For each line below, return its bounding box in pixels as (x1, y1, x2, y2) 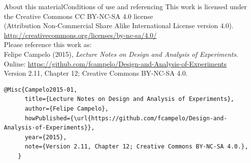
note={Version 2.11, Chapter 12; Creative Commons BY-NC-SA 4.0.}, (24, 143, 249, 150)
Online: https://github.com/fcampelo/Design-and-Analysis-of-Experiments (4, 58, 227, 68)
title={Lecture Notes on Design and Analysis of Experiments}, (24, 96, 234, 103)
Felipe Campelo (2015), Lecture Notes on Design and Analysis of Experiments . (4, 49, 238, 59)
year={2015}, (24, 133, 67, 141)
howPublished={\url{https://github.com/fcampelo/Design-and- (24, 114, 228, 122)
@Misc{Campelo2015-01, (4, 86, 77, 93)
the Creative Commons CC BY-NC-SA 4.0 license (4, 11, 153, 21)
